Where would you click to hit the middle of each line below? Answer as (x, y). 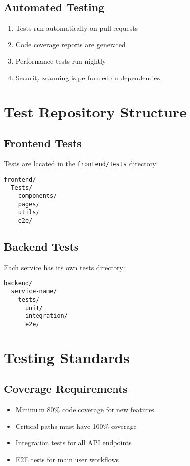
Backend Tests (41, 247)
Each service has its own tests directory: (65, 267)
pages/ (29, 204)
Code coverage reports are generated (71, 44)
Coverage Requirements (66, 389)
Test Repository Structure (95, 111)
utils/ (29, 213)
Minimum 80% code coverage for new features (85, 409)
